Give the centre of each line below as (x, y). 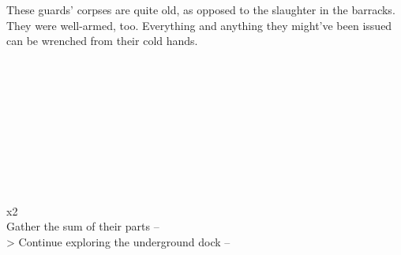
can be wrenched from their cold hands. (102, 41)
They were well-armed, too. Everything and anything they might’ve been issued (199, 25)
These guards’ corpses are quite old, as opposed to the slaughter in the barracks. (201, 9)
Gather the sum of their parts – (83, 226)
